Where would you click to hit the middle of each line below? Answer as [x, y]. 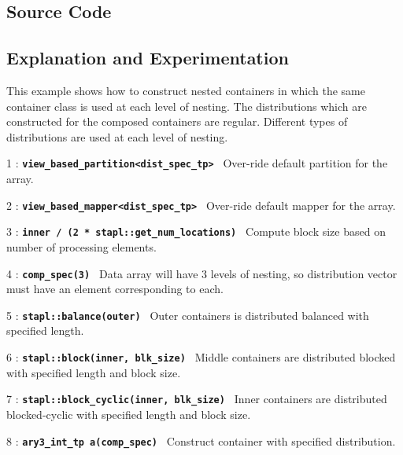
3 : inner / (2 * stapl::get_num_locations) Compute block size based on [196, 231]
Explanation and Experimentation [148, 58]
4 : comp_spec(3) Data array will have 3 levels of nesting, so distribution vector [202, 273]
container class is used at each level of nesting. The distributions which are [187, 106]
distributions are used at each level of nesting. [117, 136]
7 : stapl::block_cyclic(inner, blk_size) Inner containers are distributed [197, 399]
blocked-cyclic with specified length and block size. [129, 414]
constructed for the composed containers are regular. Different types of [177, 121]
